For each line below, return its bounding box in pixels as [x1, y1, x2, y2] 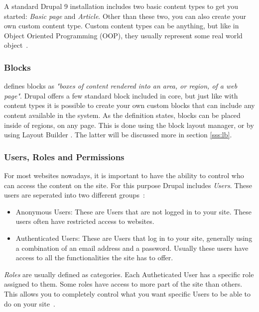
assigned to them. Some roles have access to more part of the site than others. [4, 279, 243, 289]
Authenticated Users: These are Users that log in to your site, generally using [15, 232, 253, 243]
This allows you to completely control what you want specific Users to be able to [4, 288, 251, 299]
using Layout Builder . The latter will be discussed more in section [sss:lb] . [4, 129, 232, 140]
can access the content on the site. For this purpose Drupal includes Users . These [4, 180, 253, 190]
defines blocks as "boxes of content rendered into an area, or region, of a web [4, 81, 238, 91]
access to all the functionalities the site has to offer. [15, 252, 173, 263]
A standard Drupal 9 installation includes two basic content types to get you [4, 1, 239, 11]
